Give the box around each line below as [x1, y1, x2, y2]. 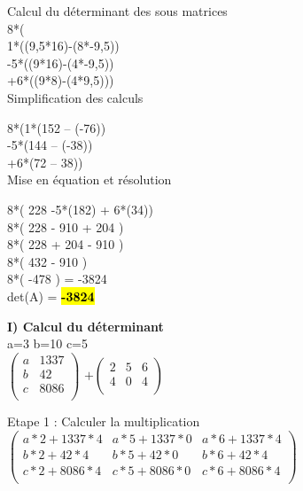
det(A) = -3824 [7, 286, 95, 305]
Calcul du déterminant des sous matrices [7, 2, 228, 19]
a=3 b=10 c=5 [7, 334, 88, 353]
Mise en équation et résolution [7, 170, 172, 189]
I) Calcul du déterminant [7, 316, 164, 335]
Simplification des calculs [7, 88, 144, 106]
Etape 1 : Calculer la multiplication [7, 411, 200, 430]
